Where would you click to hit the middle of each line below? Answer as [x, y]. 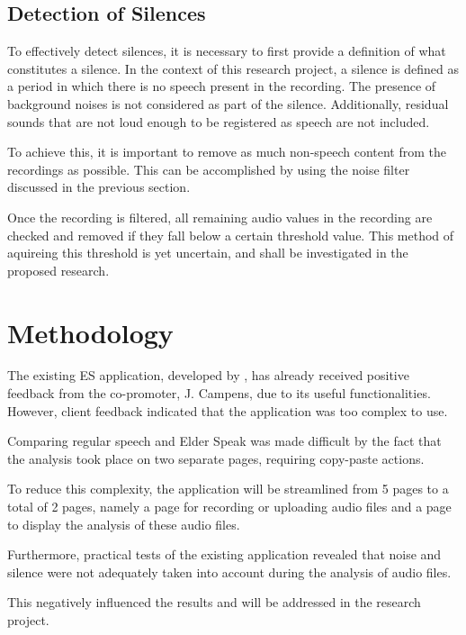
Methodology [90, 332]
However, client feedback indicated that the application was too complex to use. [228, 410]
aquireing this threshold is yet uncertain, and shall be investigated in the [208, 253]
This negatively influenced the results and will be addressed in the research [214, 602]
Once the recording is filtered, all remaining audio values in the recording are [220, 217]
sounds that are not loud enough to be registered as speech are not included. [219, 121]
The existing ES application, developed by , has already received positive [208, 375]
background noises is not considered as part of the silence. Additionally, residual [228, 103]
